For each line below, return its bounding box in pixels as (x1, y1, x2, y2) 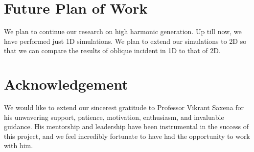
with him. (4, 140, 33, 151)
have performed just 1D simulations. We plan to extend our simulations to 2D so (4, 36, 247, 46)
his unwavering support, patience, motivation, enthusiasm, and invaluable (4, 112, 224, 122)
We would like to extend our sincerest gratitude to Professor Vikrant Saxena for (4, 102, 244, 113)
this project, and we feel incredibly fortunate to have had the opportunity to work (4, 131, 250, 141)
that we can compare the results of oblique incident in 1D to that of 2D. (4, 45, 221, 56)
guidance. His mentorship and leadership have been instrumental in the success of (4, 121, 249, 132)
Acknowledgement (4, 74, 128, 94)
